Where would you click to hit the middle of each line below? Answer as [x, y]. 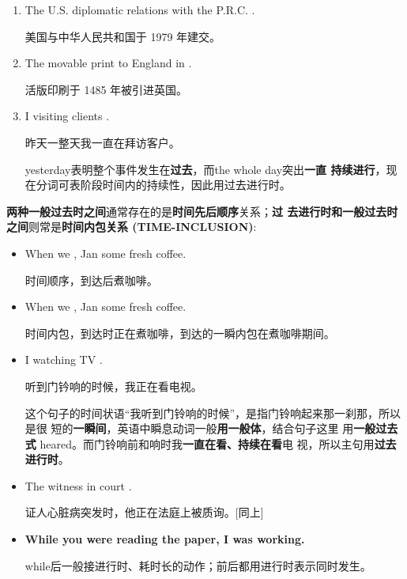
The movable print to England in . [108, 63]
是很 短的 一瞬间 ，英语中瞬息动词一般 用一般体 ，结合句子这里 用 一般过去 [211, 428]
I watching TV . [64, 360]
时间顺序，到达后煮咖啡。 [91, 280]
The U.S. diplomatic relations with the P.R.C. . [140, 9]
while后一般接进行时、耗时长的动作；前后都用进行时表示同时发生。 [198, 565]
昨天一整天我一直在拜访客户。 [102, 142]
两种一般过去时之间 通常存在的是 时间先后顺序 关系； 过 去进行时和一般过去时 [202, 211]
